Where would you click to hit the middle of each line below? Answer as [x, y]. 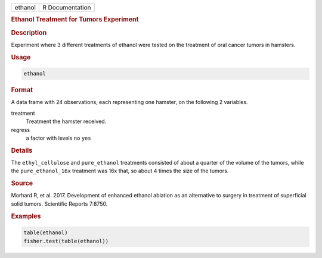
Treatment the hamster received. [66, 121]
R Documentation [67, 7]
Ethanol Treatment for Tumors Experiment [75, 20]
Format [22, 90]
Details [22, 150]
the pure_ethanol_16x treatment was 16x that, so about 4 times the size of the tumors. [120, 171]
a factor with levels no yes [59, 138]
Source [22, 183]
